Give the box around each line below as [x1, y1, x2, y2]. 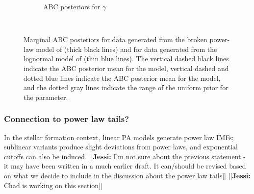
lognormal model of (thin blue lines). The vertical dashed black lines [24, 53, 229, 64]
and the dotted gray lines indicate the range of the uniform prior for [24, 82, 229, 93]
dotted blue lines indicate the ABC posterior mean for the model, [24, 73, 221, 83]
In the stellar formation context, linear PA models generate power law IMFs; [4, 132, 234, 142]
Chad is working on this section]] [4, 180, 102, 190]
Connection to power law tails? [4, 113, 129, 125]
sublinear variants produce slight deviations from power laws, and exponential [4, 142, 238, 152]
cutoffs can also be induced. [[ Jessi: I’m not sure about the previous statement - [4, 151, 246, 161]
